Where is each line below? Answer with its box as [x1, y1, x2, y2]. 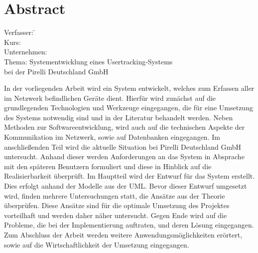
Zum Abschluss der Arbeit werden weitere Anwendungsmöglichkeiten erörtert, [4, 230, 243, 240]
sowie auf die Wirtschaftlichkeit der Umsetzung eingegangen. [4, 239, 189, 250]
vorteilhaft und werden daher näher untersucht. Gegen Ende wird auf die [4, 210, 227, 220]
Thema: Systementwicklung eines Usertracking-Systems [4, 56, 173, 66]
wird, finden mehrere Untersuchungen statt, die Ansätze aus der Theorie [4, 190, 225, 201]
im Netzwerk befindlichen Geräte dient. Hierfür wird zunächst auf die [4, 92, 216, 103]
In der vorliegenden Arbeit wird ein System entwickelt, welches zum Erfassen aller [4, 83, 255, 93]
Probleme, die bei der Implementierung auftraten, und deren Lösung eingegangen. [4, 220, 254, 230]
